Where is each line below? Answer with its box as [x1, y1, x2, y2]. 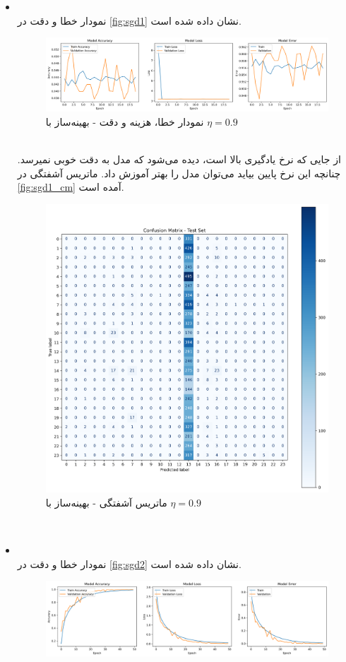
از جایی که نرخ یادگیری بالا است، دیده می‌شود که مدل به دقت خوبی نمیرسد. [17, 152, 341, 167]
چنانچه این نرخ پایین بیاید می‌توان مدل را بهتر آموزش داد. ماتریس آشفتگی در [17, 165, 341, 180]
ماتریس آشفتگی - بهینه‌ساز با [45, 495, 167, 510]
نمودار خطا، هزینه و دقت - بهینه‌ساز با [45, 114, 204, 129]
